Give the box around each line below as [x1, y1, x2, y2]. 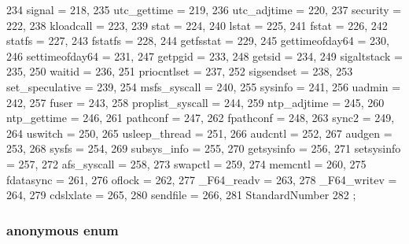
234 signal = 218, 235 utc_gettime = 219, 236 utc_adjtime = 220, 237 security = [6, 2, 402, 17]
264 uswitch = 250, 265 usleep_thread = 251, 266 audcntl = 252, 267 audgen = [6, 124, 392, 141]
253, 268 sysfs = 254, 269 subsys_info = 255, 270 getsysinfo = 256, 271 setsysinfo [6, 140, 401, 157]
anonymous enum [6, 220, 119, 239]
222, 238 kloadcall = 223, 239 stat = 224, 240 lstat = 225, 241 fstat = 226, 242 [6, 17, 388, 33]
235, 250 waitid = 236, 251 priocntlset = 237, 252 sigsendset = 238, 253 [6, 63, 353, 79]
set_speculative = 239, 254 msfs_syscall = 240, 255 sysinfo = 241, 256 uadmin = [6, 78, 401, 94]
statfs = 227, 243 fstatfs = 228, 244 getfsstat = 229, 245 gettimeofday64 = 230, [6, 32, 389, 49]
